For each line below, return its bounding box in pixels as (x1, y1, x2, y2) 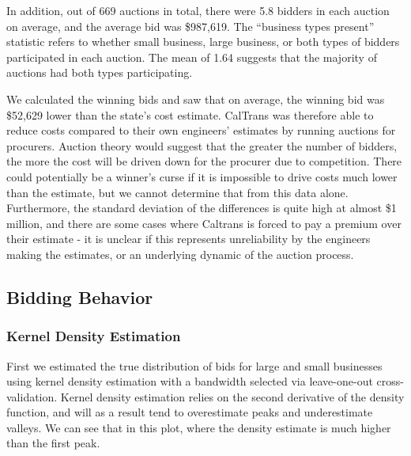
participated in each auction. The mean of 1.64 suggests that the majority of (6, 48, 377, 65)
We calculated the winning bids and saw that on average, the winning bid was (6, 90, 385, 107)
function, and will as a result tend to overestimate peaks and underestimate (6, 404, 373, 420)
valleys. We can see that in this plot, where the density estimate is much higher (6, 419, 391, 435)
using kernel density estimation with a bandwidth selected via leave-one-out (6, 373, 373, 389)
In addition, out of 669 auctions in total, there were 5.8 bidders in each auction (6, 2, 390, 18)
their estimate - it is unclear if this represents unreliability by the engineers (6, 230, 371, 247)
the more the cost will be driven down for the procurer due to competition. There (6, 153, 402, 169)
